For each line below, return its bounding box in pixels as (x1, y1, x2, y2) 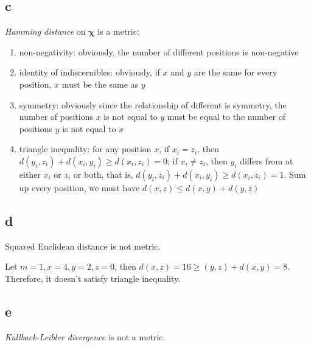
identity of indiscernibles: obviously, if (19, 66, 160, 79)
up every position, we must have (19, 181, 140, 194)
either (19, 167, 41, 180)
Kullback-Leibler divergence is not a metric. (5, 330, 166, 343)
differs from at (240, 154, 293, 167)
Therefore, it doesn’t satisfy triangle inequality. (5, 272, 181, 284)
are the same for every (194, 66, 278, 79)
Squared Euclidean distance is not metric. (5, 239, 161, 252)
